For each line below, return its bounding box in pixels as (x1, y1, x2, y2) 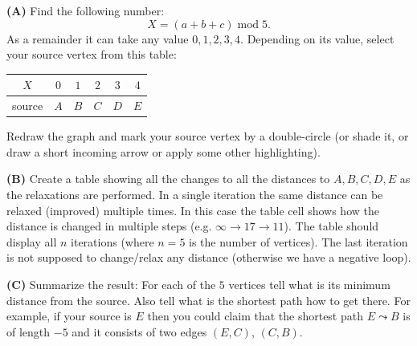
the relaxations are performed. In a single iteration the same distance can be (6, 186, 383, 202)
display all (6, 233, 57, 250)
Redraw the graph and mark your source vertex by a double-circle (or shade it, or (6, 128, 409, 145)
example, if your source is (6, 307, 132, 324)
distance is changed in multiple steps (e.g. (6, 218, 212, 234)
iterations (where (71, 233, 154, 250)
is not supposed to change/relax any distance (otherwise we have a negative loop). (6, 249, 411, 266)
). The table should (284, 218, 379, 234)
